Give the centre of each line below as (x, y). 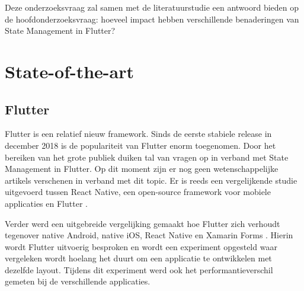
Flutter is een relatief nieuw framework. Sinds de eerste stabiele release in (138, 134)
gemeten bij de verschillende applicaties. (78, 281)
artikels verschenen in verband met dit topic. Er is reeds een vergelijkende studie (151, 180)
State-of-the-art (70, 71)
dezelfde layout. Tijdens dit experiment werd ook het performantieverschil (139, 269)
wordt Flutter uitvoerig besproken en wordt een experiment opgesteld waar (141, 246)
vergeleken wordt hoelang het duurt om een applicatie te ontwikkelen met (138, 258)
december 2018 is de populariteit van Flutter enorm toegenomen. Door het (140, 145)
